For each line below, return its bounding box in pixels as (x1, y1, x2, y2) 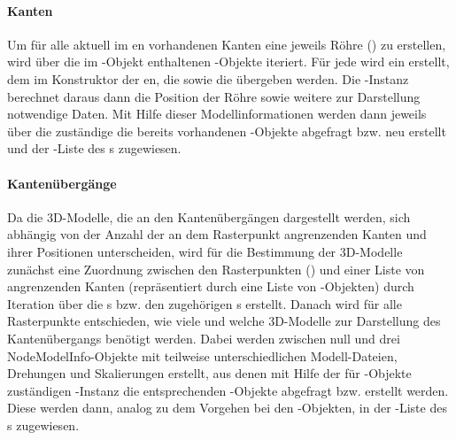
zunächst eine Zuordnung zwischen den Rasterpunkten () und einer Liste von (7, 259, 425, 278)
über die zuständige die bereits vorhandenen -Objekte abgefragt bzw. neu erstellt (7, 121, 446, 140)
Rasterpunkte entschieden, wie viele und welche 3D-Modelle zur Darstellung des (7, 312, 441, 330)
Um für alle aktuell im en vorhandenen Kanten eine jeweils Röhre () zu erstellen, (7, 35, 446, 53)
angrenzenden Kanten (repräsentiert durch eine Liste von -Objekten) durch (7, 277, 414, 296)
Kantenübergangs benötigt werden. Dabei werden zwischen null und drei (7, 328, 400, 347)
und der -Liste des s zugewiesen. (7, 139, 182, 158)
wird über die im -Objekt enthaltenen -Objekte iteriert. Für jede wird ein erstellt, (7, 52, 450, 71)
